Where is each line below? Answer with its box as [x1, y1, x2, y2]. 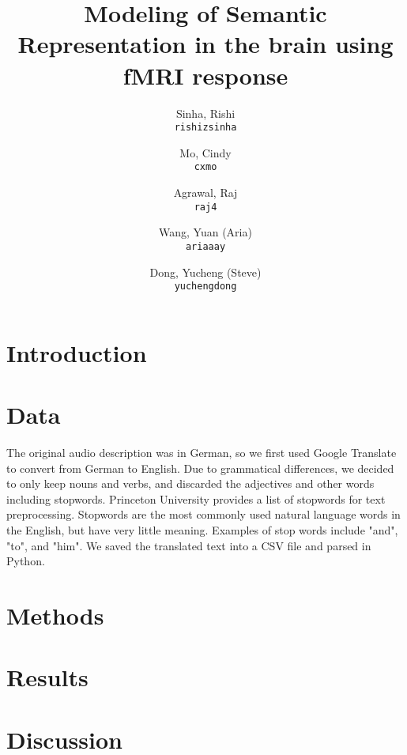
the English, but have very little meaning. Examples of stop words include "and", [6, 522, 398, 538]
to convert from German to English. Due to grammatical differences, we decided [6, 459, 394, 476]
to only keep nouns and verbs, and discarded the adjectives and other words [6, 475, 375, 492]
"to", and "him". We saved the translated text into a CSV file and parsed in [6, 537, 371, 553]
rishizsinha [174, 122, 237, 134]
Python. [6, 553, 45, 569]
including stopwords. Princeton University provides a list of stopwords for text [6, 490, 386, 507]
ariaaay [185, 240, 226, 252]
